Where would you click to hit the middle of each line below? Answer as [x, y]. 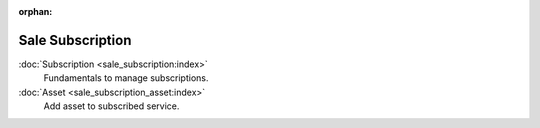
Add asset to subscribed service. [111, 106]
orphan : [35, 11]
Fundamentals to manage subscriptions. [126, 78]
